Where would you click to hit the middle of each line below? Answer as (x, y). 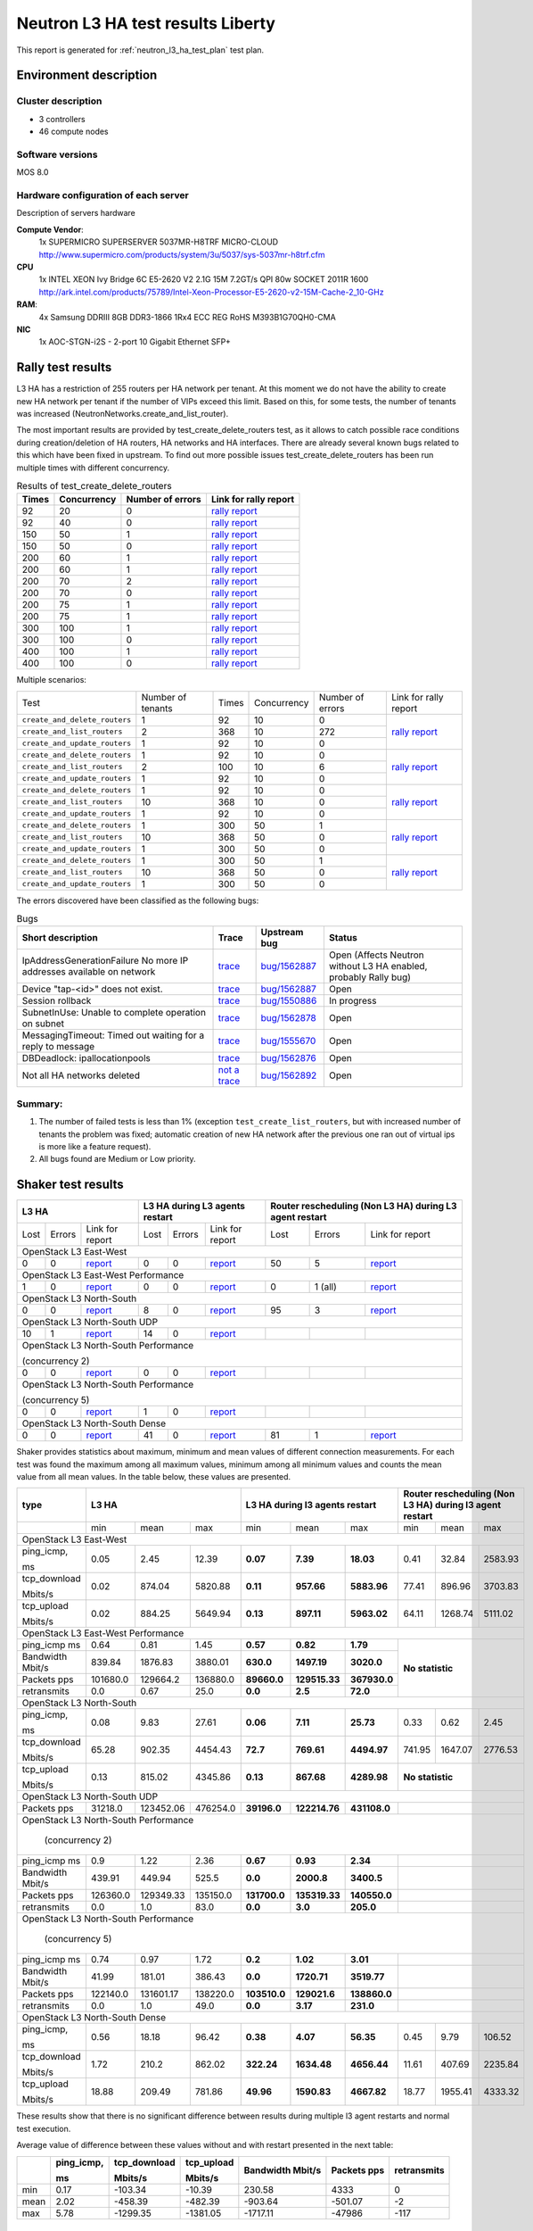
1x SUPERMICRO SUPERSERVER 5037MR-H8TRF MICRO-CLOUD (159, 242)
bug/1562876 (288, 1058)
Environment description (87, 75)
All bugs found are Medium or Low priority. (117, 1159)
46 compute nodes (74, 132)
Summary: (40, 1104)
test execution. (44, 2128)
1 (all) (326, 1287)
